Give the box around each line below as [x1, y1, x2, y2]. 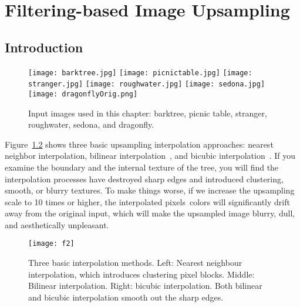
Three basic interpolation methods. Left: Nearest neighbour [28, 256, 242, 269]
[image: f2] [28, 239, 75, 248]
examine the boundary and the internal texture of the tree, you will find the [5, 161, 279, 173]
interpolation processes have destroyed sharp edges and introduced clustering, [5, 172, 284, 185]
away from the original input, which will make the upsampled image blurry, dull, [5, 207, 295, 219]
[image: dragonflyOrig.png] [28, 89, 138, 98]
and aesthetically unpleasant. [5, 218, 109, 231]
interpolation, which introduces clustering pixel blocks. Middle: [28, 268, 255, 280]
